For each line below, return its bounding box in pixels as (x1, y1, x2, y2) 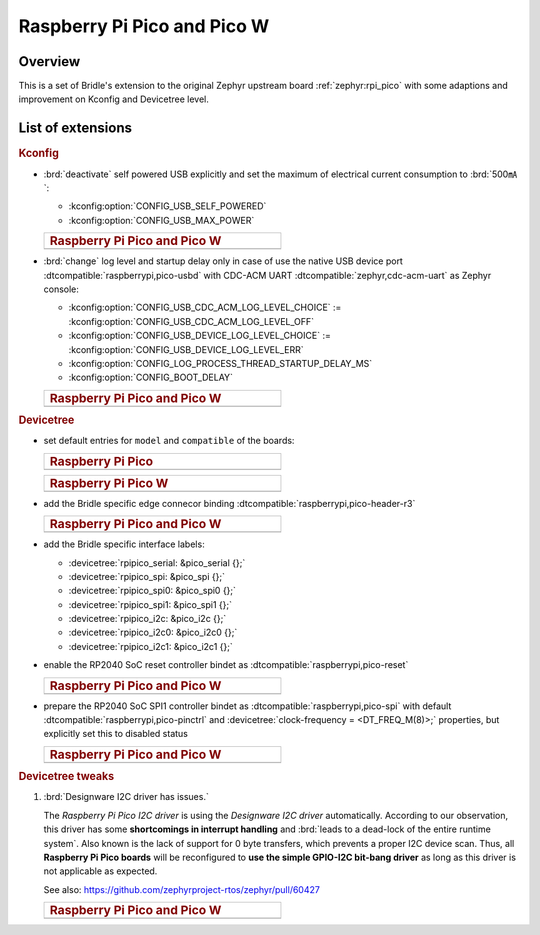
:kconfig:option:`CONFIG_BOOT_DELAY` (68, 371, 234, 384)
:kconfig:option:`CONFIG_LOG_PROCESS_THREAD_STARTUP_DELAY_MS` (68, 357, 373, 369)
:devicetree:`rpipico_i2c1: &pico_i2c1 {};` (68, 640, 234, 652)
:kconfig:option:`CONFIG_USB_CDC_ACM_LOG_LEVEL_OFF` (68, 315, 315, 327)
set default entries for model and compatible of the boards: (43, 435, 295, 447)
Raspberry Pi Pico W (49, 475, 169, 491)
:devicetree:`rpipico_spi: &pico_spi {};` (68, 570, 225, 582)
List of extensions (18, 120, 133, 137)
